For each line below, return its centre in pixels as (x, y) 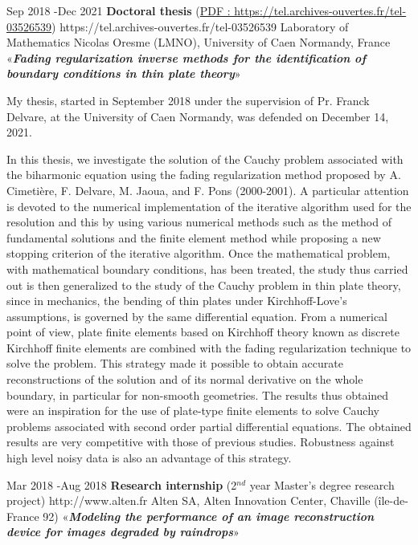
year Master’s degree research (322, 484)
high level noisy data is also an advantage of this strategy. (149, 458)
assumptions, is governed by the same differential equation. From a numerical (197, 316)
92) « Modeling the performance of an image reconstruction (209, 516)
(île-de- (391, 500)
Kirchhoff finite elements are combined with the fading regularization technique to (209, 347)
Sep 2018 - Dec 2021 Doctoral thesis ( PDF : (119, 10)
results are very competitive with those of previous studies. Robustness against (201, 442)
